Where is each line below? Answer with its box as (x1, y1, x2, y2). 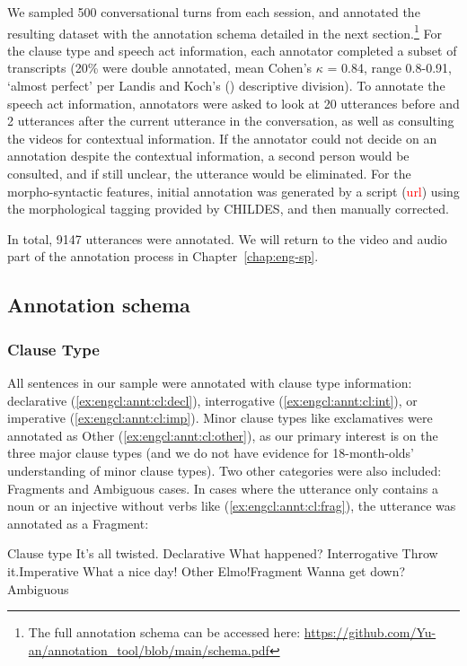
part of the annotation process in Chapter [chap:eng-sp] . (7, 247, 319, 266)
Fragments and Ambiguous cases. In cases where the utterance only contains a (7, 478, 438, 497)
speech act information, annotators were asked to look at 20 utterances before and (7, 93, 460, 112)
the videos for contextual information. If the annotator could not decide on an (7, 128, 437, 147)
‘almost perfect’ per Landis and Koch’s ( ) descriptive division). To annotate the (7, 76, 445, 95)
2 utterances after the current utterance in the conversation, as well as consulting (7, 111, 454, 130)
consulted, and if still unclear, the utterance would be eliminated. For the (7, 164, 411, 182)
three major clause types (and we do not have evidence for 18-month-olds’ (7, 443, 414, 462)
